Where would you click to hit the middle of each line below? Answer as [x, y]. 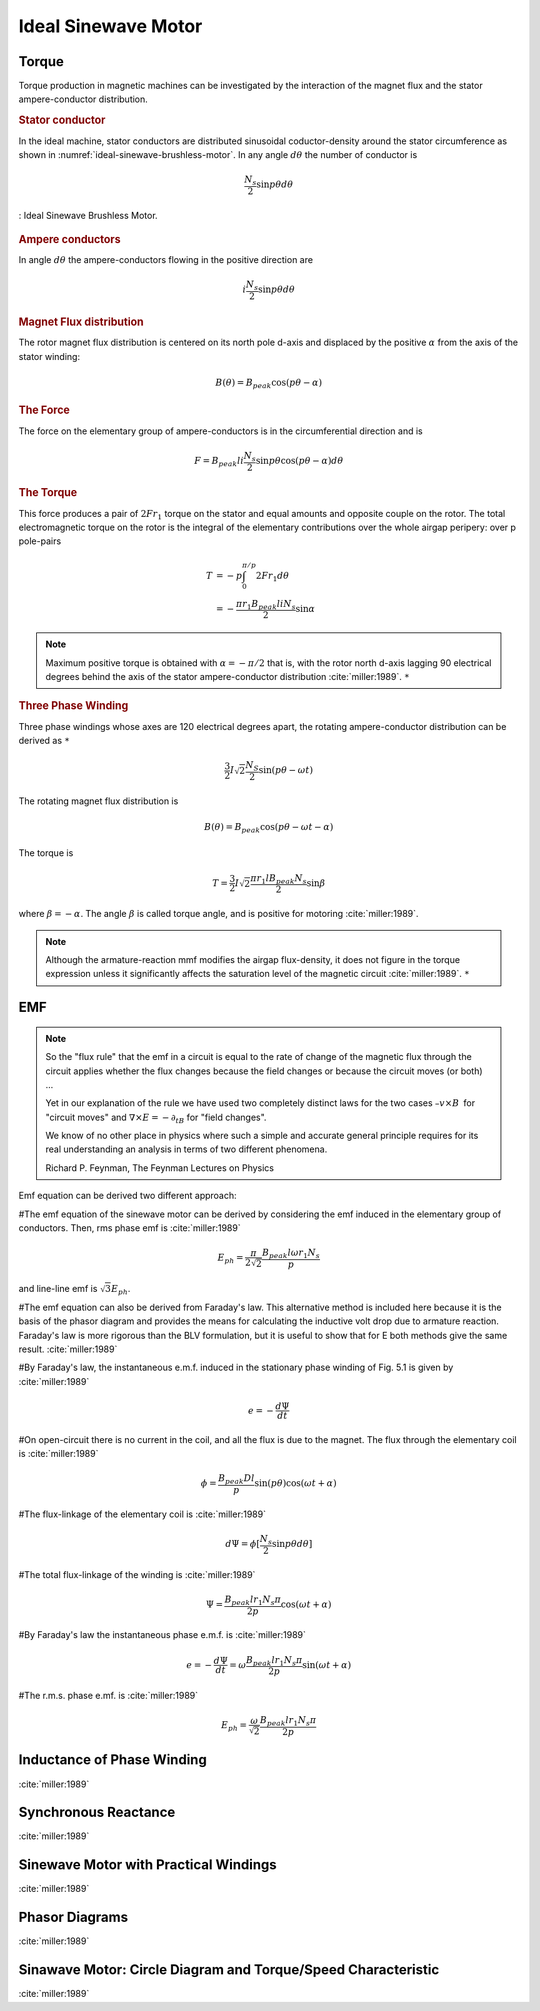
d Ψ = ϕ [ [242, 1544]
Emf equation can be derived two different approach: [127, 1196]
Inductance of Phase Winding [112, 1760]
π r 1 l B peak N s [278, 879]
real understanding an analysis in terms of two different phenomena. [186, 1149]
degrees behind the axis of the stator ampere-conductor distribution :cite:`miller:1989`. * [227, 676]
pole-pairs [40, 541]
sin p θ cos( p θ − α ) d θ [299, 461]
